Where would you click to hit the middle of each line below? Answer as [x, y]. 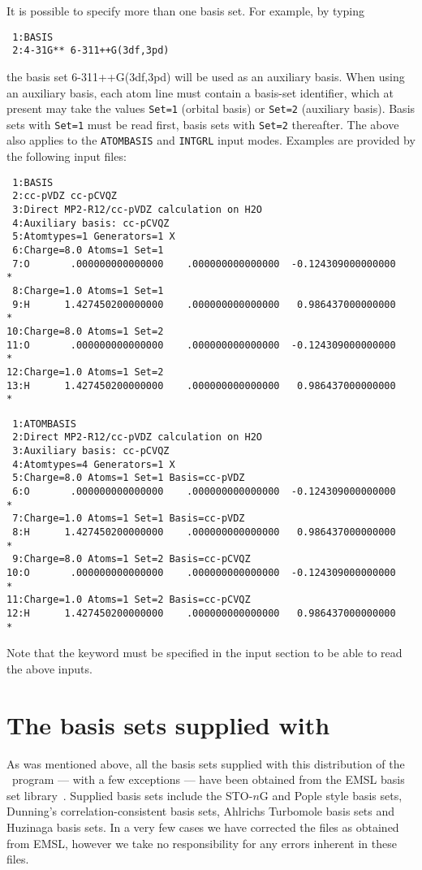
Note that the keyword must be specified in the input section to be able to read [205, 653]
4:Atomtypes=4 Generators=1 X [94, 464]
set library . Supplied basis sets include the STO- [130, 795]
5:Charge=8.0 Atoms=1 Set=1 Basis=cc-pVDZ [129, 478]
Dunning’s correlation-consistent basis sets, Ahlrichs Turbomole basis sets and [201, 811]
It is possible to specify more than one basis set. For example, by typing [186, 11]
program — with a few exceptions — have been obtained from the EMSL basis [208, 779]
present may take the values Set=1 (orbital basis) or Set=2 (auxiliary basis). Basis [211, 108]
